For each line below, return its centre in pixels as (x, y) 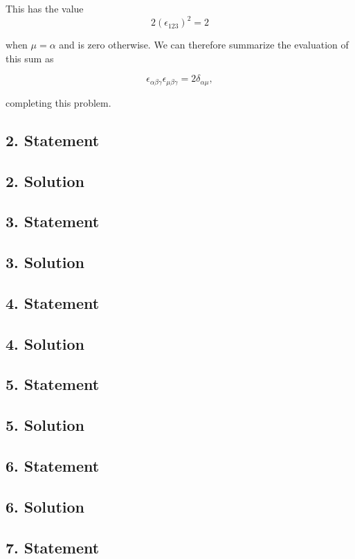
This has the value (45, 8)
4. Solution (45, 343)
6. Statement (53, 465)
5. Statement (53, 384)
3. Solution (45, 262)
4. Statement (53, 302)
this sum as (30, 58)
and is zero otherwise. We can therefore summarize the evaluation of (204, 45)
